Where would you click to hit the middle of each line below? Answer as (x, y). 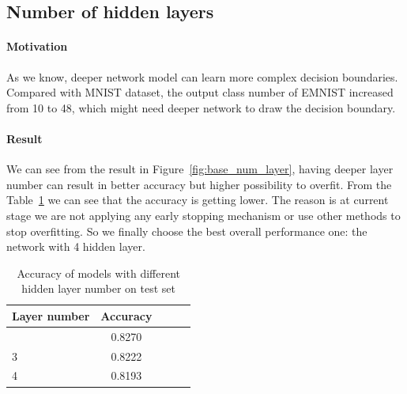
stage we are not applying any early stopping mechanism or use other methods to (203, 215)
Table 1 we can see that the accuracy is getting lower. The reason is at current (198, 200)
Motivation (37, 46)
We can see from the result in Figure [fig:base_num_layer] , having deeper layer (200, 169)
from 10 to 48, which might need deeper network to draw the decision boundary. (201, 107)
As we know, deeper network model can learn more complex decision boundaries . (202, 76)
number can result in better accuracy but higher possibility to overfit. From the (199, 184)
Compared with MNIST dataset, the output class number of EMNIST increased (200, 92)
